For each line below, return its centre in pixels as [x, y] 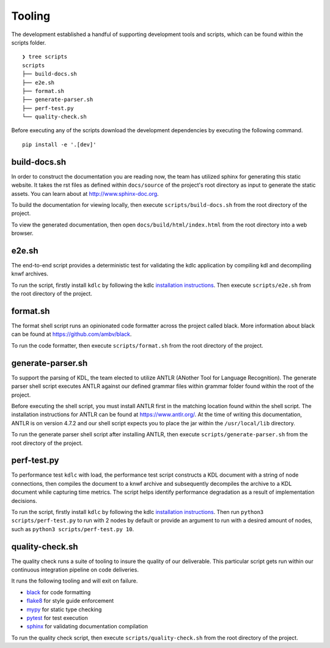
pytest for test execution [57, 618]
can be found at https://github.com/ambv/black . [71, 334]
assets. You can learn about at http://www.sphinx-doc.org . [85, 193]
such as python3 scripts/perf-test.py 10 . [73, 529]
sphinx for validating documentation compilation [87, 627]
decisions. [24, 501]
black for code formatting [59, 592]
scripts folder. [29, 42]
